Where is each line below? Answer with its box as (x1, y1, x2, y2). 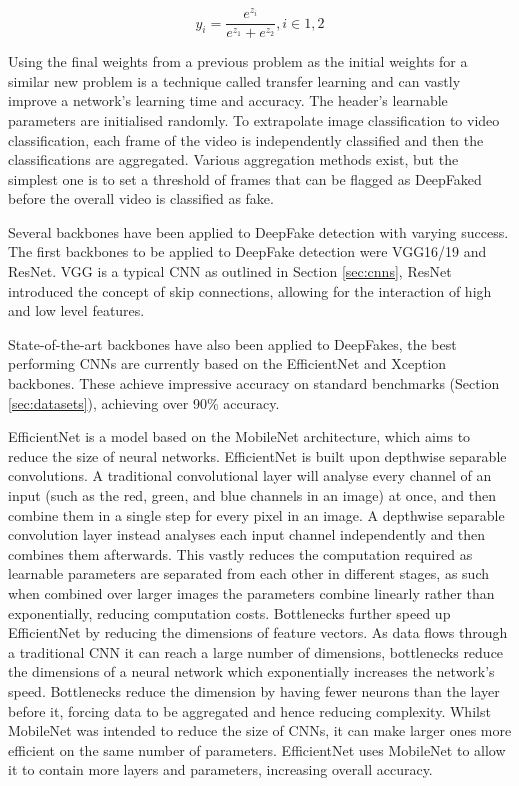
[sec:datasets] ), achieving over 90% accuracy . (8, 392, 280, 413)
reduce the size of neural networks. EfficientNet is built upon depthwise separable (8, 445, 507, 466)
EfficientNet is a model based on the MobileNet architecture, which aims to (8, 426, 471, 447)
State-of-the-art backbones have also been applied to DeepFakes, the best (8, 333, 457, 354)
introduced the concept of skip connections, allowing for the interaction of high (8, 280, 492, 301)
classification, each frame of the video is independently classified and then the (8, 129, 484, 150)
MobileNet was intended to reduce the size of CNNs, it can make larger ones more (8, 720, 512, 741)
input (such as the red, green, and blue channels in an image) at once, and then (8, 485, 496, 506)
